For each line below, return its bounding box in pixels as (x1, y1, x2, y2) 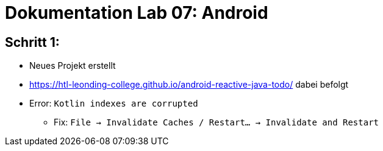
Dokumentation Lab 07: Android (5, 2, 268, 23)
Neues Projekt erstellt (29, 60, 116, 71)
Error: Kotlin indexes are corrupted (29, 98, 198, 109)
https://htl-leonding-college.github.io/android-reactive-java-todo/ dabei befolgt (29, 79, 349, 90)
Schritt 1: (5, 34, 60, 50)
